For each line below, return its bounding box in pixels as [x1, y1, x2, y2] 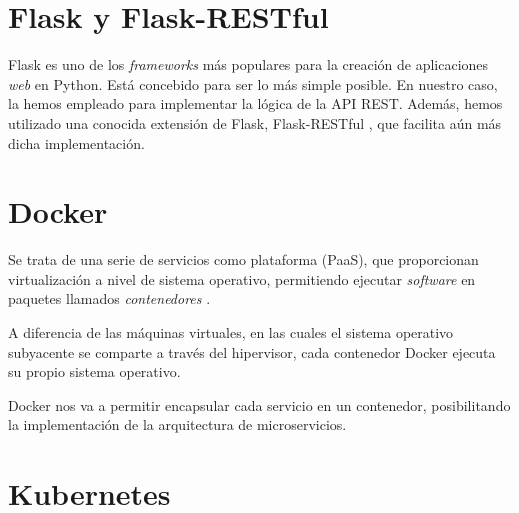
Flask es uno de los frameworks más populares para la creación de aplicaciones [8, 54, 489, 75]
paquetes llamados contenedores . [8, 288, 211, 309]
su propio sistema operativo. [8, 361, 181, 382]
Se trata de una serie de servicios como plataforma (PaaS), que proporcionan [8, 249, 479, 270]
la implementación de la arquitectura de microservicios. [8, 414, 347, 435]
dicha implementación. [8, 132, 145, 153]
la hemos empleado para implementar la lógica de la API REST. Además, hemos [8, 93, 503, 114]
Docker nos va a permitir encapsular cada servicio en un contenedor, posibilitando [8, 394, 511, 415]
